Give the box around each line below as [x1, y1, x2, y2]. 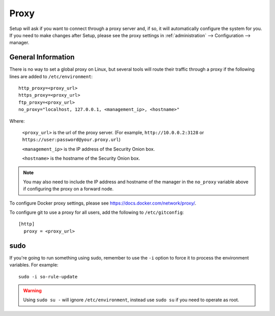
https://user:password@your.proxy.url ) [22, 136, 121, 142]
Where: [9, 118, 25, 124]
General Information [9, 53, 75, 62]
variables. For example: [9, 262, 59, 268]
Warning [23, 288, 42, 294]
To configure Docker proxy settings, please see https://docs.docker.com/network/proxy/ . [9, 200, 197, 206]
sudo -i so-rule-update [18, 274, 78, 279]
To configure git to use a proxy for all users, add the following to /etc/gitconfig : [9, 209, 184, 216]
